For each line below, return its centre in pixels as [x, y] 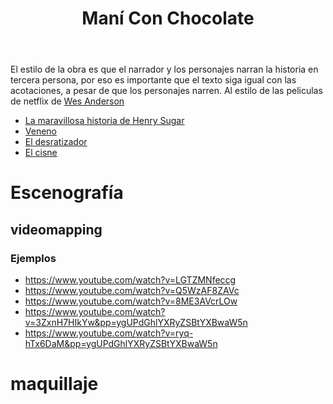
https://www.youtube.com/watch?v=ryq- [109, 333]
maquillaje [54, 384]
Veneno [41, 131]
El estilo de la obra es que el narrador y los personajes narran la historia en [164, 69]
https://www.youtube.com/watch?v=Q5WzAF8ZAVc [132, 291]
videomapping [56, 229]
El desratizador [56, 142]
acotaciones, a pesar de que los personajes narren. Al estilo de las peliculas [166, 91]
